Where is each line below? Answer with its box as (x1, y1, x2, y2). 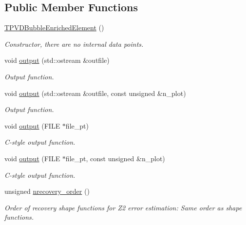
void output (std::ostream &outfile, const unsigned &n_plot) (4, 88, 186, 98)
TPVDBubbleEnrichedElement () (4, 22, 104, 33)
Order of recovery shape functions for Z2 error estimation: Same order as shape (4, 202, 242, 212)
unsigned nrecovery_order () (4, 186, 90, 196)
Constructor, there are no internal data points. (4, 38, 144, 49)
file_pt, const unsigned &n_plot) (65, 153, 165, 163)
